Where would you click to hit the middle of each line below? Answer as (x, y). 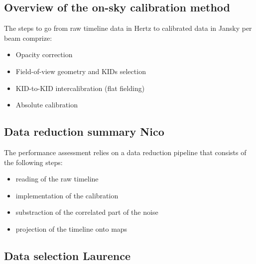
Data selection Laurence (67, 255)
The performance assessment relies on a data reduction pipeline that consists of (125, 152)
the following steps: (33, 162)
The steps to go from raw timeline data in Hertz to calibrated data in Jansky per (128, 28)
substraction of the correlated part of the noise (87, 212)
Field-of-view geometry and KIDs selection (81, 71)
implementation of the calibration (67, 195)
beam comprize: (28, 38)
